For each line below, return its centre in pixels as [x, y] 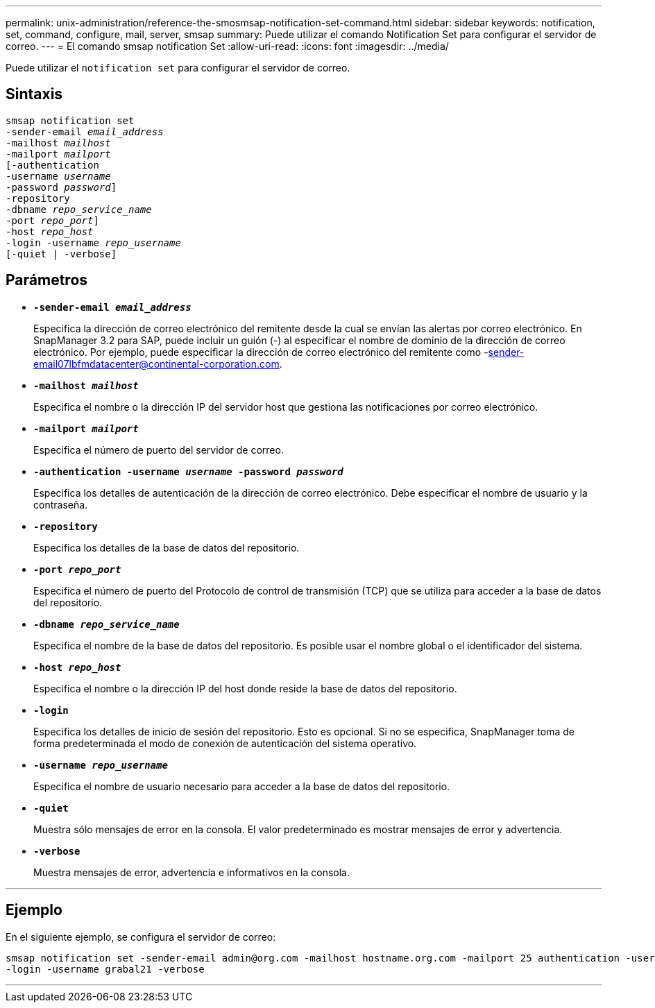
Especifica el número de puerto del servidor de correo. [159, 450]
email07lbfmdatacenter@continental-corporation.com [156, 364]
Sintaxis [34, 94]
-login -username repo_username [93, 242]
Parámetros [47, 280]
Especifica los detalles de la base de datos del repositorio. [167, 547]
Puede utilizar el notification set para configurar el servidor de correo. [178, 68]
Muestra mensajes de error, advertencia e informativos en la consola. [192, 872]
